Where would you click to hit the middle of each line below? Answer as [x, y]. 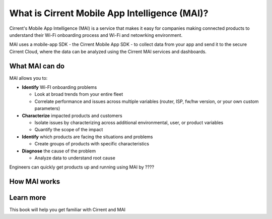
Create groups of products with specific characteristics [92, 144]
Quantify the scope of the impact [69, 130]
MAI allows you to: [28, 78]
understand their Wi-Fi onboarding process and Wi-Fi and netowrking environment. [96, 35]
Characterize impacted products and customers [72, 116]
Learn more [28, 198]
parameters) [47, 108]
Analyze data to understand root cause [75, 158]
